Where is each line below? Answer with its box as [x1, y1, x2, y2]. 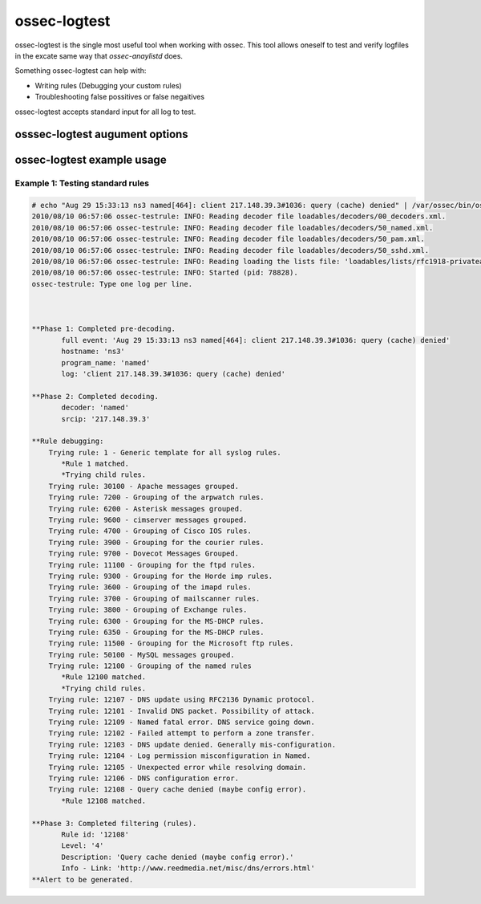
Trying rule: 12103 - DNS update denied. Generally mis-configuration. [48, 739, 337, 749]
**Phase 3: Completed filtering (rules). [31, 819, 197, 828]
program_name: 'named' [61, 358, 151, 367]
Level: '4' [61, 841, 104, 850]
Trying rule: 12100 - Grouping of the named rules [48, 662, 252, 670]
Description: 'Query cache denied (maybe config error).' [61, 852, 294, 861]
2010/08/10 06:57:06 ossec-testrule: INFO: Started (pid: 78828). [31, 268, 298, 277]
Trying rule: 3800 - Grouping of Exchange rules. [48, 605, 248, 614]
